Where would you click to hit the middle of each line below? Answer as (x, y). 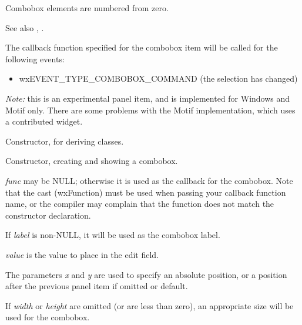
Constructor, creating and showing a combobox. (92, 161)
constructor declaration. (48, 215)
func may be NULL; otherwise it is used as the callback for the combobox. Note (149, 180)
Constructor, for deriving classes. (65, 141)
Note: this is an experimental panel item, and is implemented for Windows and (148, 98)
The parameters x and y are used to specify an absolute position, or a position (146, 274)
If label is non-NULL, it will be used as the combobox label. (113, 235)
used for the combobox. (48, 317)
